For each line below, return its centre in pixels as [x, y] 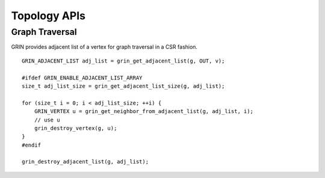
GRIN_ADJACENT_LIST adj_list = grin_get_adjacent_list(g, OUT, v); [123, 61]
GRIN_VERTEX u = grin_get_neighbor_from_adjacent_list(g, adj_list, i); [144, 112]
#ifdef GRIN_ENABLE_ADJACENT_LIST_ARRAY [82, 78]
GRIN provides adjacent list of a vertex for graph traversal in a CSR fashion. [104, 47]
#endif [32, 145]
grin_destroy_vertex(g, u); [76, 128]
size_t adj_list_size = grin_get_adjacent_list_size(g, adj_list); [123, 86]
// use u [47, 120]
